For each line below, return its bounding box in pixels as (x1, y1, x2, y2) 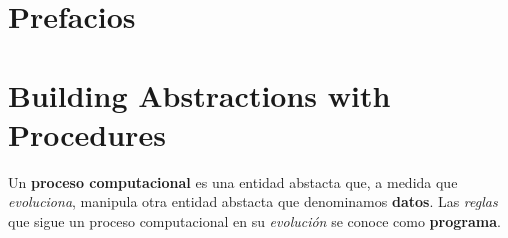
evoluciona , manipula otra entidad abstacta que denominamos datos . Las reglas (8, 191, 498, 212)
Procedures (8, 113, 166, 154)
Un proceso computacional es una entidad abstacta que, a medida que (8, 171, 458, 192)
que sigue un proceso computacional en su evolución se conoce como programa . (8, 210, 501, 231)
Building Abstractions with (8, 74, 391, 115)
